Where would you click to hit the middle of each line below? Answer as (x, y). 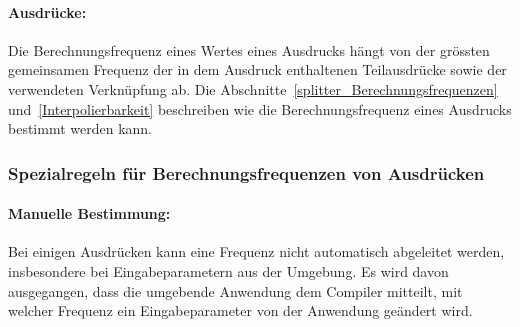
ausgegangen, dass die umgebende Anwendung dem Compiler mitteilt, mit (235, 290)
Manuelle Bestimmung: (89, 213)
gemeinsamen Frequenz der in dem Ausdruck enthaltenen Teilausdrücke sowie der (257, 69)
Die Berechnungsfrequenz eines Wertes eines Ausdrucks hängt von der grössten (249, 49)
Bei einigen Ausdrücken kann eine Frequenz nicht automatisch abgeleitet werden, (256, 251)
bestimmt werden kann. (80, 128)
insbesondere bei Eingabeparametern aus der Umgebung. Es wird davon (228, 271)
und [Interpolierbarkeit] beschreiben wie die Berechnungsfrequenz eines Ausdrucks (260, 108)
